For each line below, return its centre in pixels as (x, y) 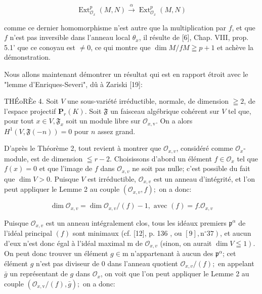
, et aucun (235, 233)
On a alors (176, 121)
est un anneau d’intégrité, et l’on (204, 178)
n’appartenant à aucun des (172, 253)
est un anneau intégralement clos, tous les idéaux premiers (136, 222)
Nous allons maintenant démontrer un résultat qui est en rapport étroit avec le (126, 74)
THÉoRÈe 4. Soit (31, 101)
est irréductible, (112, 178)
